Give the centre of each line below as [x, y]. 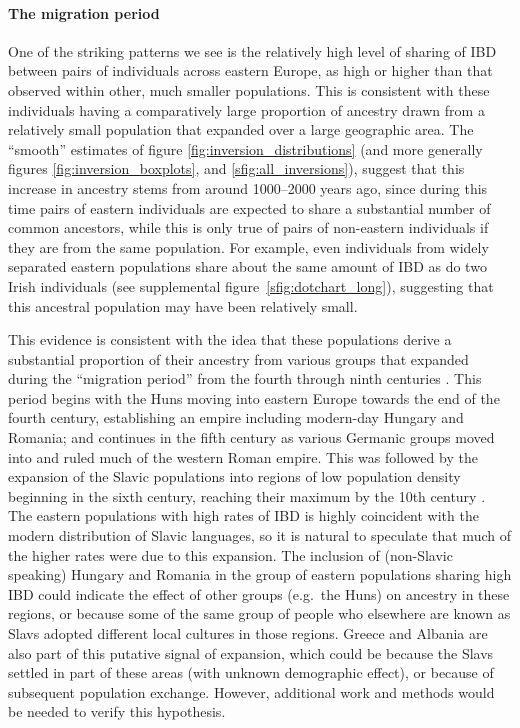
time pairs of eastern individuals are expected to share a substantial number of [249, 207]
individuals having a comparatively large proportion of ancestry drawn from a [246, 109]
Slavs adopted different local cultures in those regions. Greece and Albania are [248, 633]
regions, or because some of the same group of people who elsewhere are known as [259, 613]
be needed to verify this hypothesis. [117, 711]
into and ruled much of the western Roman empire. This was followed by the [243, 456]
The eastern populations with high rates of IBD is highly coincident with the [243, 515]
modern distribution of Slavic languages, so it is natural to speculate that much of [259, 535]
